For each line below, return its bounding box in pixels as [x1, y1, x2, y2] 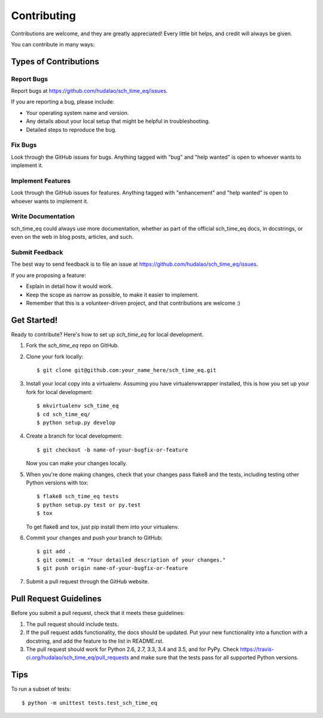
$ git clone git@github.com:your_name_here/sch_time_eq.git [36, 367, 217, 374]
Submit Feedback [11, 249, 63, 257]
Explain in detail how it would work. [26, 283, 113, 290]
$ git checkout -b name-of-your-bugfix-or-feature [36, 446, 188, 453]
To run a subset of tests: [11, 686, 71, 693]
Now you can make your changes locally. [26, 460, 127, 467]
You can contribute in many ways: [11, 41, 95, 48]
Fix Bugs [11, 141, 37, 149]
